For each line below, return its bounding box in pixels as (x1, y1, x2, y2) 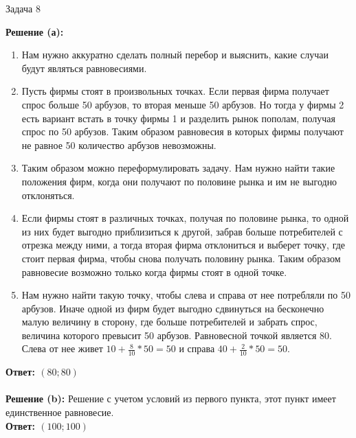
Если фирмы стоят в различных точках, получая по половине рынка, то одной (21, 211, 349, 225)
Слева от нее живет (21, 341, 103, 356)
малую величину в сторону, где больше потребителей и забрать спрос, (21, 314, 318, 329)
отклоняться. (21, 187, 75, 202)
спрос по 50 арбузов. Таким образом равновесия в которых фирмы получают (21, 124, 344, 139)
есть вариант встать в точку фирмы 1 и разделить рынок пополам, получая (21, 111, 335, 125)
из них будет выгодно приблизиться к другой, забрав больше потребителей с (21, 224, 343, 238)
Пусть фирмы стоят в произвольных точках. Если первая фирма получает (21, 84, 329, 98)
